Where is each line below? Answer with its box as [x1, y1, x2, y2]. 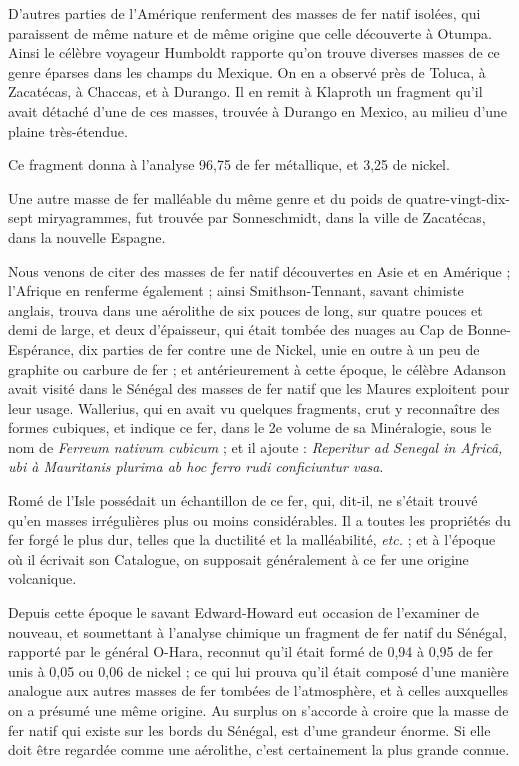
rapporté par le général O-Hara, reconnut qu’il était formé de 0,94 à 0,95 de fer [8, 641, 493, 662]
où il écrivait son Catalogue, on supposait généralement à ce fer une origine [8, 548, 469, 569]
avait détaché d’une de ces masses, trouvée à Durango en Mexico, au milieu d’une [8, 100, 508, 121]
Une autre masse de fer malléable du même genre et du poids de [8, 187, 402, 208]
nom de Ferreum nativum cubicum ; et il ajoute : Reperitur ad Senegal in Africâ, [8, 436, 503, 457]
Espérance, [8, 338, 75, 359]
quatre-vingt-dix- [406, 187, 511, 208]
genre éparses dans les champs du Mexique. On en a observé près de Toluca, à [8, 61, 486, 82]
